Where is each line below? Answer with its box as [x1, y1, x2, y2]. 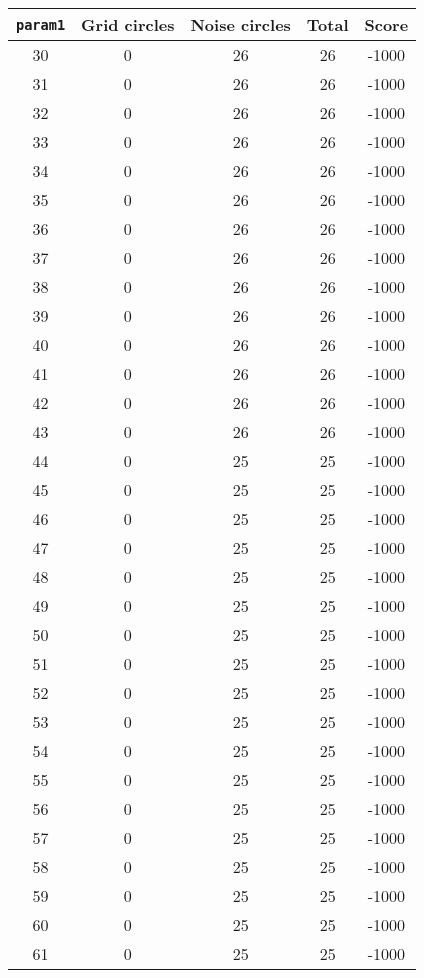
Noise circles [190, 13, 291, 36]
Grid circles [81, 13, 175, 36]
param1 [16, 16, 66, 33]
